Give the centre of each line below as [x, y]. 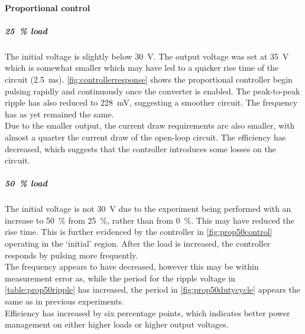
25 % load [26, 30]
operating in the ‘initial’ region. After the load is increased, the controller [138, 243]
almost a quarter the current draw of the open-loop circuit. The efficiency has [145, 137]
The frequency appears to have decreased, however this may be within [132, 266]
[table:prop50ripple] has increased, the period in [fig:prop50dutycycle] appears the [152, 289]
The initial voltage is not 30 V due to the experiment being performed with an [148, 209]
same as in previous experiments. [64, 301]
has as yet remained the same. [59, 114]
